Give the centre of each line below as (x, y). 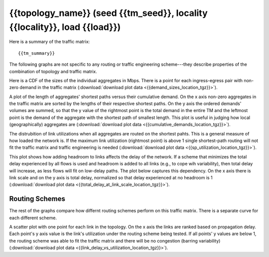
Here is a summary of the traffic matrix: (50, 42)
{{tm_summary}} (37, 53)
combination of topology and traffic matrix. (53, 71)
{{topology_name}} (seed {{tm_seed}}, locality (108, 13)
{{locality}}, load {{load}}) (65, 27)
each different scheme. (33, 218)
